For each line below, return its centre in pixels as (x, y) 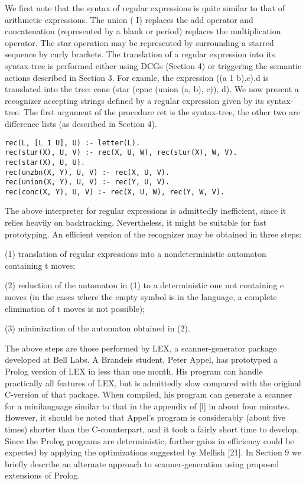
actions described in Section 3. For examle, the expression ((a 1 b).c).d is (137, 77)
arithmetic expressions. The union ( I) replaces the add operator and (129, 19)
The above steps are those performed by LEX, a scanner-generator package (141, 348)
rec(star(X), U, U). (45, 162)
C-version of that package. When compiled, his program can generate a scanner (149, 394)
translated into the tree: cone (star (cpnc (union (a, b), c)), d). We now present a (152, 89)
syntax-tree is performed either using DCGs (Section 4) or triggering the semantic (153, 65)
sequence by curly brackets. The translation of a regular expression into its (140, 54)
